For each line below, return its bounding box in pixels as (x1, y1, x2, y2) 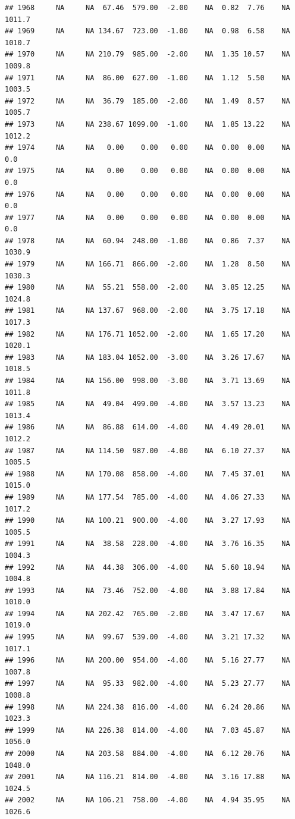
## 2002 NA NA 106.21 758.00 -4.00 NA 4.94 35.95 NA (5, 796, 290, 805)
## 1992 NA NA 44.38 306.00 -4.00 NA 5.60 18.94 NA (5, 563, 290, 572)
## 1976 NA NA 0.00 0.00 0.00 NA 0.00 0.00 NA (5, 190, 290, 199)
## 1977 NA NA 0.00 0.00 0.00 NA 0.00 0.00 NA (5, 213, 290, 222)
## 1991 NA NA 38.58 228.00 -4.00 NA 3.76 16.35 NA (5, 539, 290, 548)
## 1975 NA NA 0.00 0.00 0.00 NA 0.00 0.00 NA (5, 167, 290, 175)
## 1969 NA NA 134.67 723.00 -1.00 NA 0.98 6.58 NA (5, 27, 290, 36)
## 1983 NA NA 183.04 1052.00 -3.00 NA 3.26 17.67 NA (5, 353, 290, 362)
